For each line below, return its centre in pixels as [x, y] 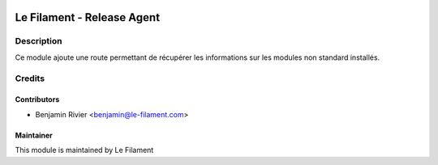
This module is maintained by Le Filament [84, 150]
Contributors [37, 99]
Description [39, 41]
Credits [30, 78]
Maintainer [34, 135]
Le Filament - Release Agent [88, 17]
